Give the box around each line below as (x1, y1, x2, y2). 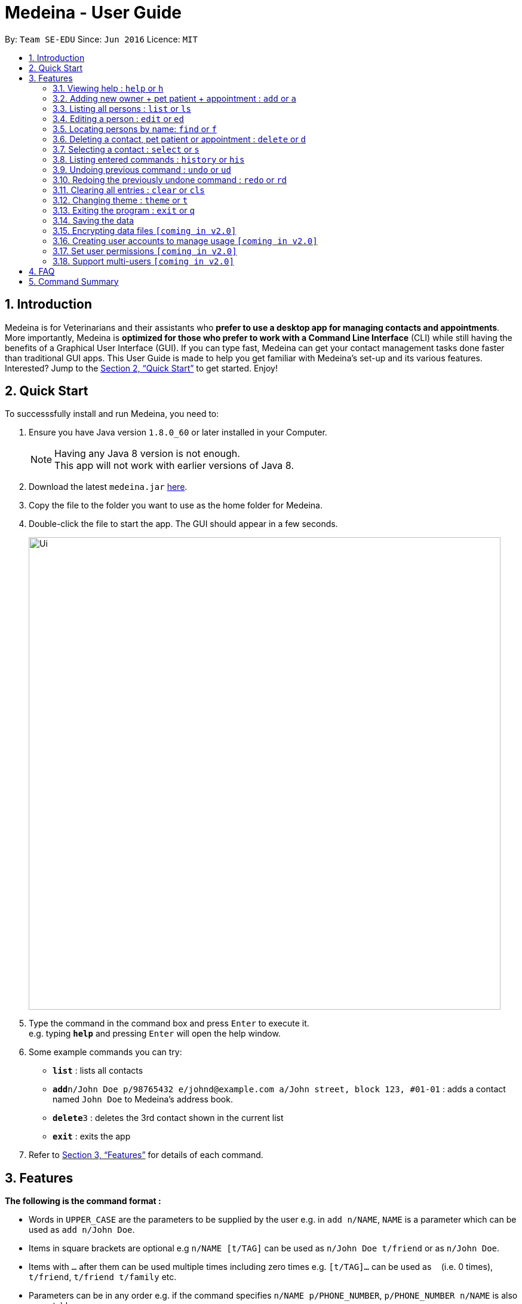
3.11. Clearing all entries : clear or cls (53, 184, 205, 195)
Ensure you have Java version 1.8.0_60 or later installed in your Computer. (29, 427, 327, 438)
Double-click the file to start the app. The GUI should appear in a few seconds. (29, 519, 338, 529)
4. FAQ (29, 266, 55, 276)
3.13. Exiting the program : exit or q (53, 205, 195, 215)
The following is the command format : (5, 1196, 161, 1206)
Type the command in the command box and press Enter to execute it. (29, 1018, 309, 1029)
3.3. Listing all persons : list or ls (53, 103, 191, 114)
